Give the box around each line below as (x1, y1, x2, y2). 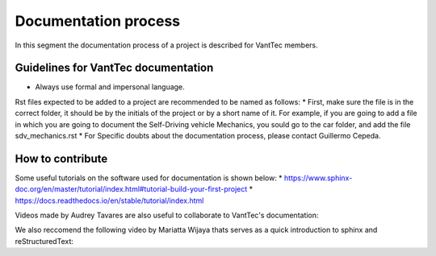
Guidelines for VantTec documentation (15, 61, 214, 75)
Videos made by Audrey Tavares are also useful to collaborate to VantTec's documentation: (15, 210, 319, 221)
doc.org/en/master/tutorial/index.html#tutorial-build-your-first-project (15, 184, 248, 194)
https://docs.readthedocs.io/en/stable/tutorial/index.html (15, 196, 204, 205)
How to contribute (15, 151, 108, 165)
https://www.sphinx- (283, 173, 353, 183)
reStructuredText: (15, 236, 74, 246)
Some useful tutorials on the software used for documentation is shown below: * (15, 173, 283, 183)
